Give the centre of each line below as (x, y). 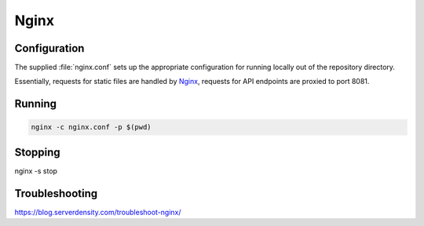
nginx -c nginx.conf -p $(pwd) (91, 127)
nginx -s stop (36, 171)
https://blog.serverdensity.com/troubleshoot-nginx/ (98, 212)
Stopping (37, 152)
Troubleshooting (56, 193)
